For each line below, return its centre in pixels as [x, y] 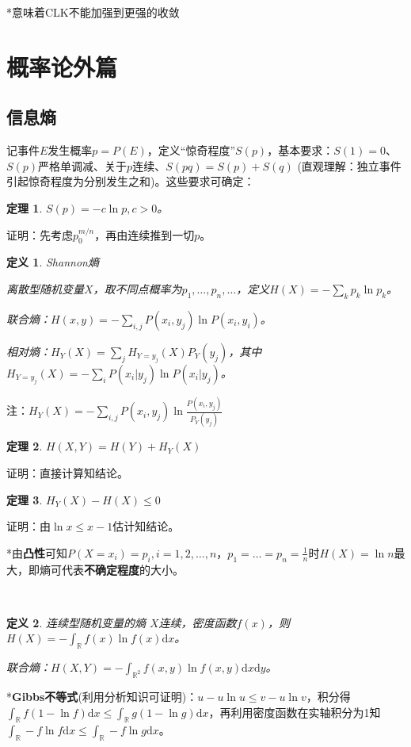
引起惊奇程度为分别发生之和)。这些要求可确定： [131, 181]
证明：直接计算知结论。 [67, 472]
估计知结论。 [146, 526]
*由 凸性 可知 [37, 552]
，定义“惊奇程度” [191, 150]
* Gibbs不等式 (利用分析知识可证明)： [102, 696]
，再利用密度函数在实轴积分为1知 [295, 712]
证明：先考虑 [40, 234]
